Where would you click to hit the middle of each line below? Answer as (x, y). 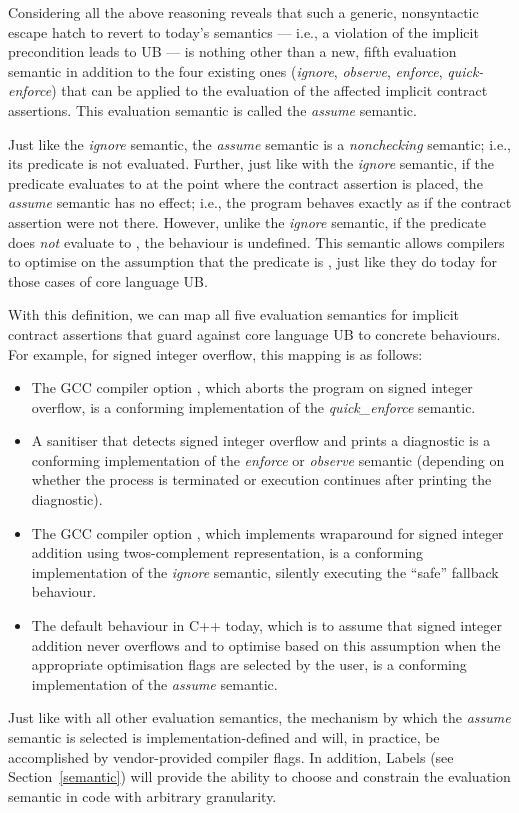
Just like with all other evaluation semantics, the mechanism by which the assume (259, 717)
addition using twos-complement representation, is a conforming (227, 552)
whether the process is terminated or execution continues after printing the (261, 479)
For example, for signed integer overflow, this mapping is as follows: (215, 353)
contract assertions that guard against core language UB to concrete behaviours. (254, 333)
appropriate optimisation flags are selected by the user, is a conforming (249, 664)
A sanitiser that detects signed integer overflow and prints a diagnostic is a (261, 440)
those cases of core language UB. (108, 280)
